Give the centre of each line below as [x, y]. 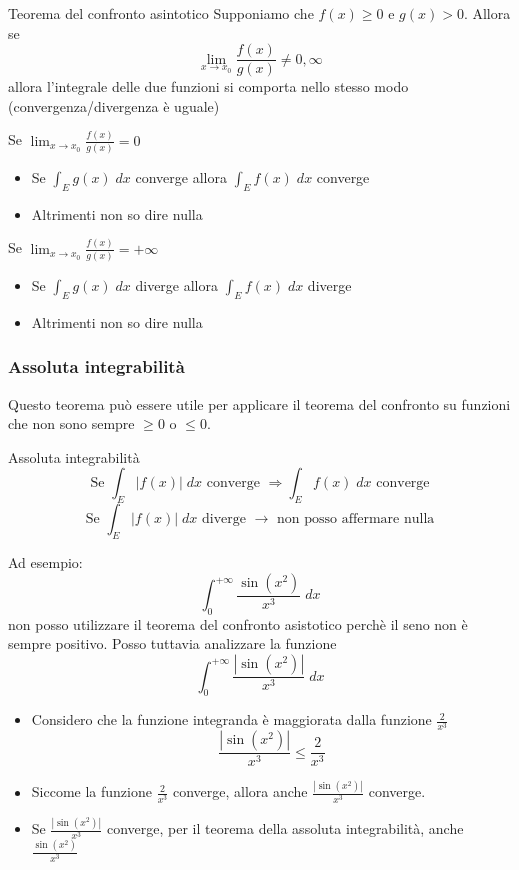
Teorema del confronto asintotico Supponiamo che [161, 13]
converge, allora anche [240, 791]
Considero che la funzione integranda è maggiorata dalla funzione [231, 719]
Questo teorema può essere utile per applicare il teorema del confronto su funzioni [259, 403]
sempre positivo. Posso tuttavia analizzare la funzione [172, 643]
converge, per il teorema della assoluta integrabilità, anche [285, 828]
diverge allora [177, 285]
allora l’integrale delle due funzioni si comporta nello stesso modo [208, 86]
